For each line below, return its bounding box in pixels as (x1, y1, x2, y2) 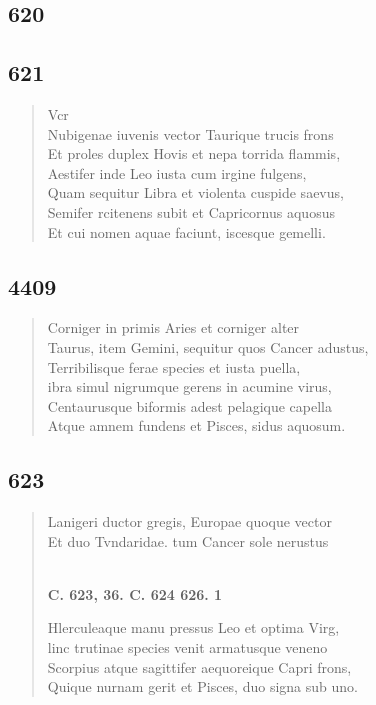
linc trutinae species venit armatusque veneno (47, 637, 328, 658)
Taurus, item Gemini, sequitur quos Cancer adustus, (47, 336, 369, 357)
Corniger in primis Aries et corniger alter (47, 317, 300, 338)
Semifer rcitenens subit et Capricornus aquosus (47, 201, 335, 222)
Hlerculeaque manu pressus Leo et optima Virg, (47, 617, 340, 638)
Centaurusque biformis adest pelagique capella (47, 395, 333, 416)
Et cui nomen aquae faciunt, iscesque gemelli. (47, 221, 326, 242)
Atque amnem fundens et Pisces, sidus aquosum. (47, 415, 346, 436)
